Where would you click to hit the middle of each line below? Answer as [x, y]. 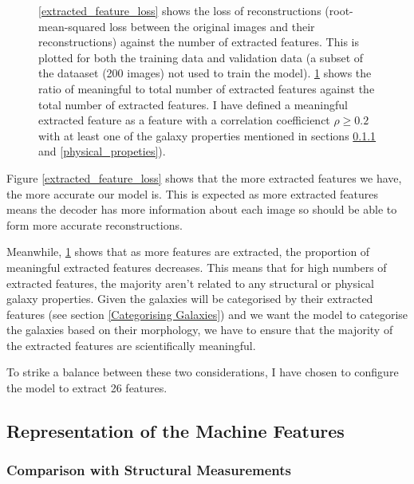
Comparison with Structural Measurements [149, 470]
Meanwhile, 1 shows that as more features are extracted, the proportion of [188, 252]
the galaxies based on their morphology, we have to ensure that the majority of [200, 330]
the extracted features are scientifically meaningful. [131, 345]
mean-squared [72, 26]
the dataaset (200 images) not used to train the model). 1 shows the [205, 73]
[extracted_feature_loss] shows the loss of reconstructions [180, 10]
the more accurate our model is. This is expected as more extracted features [193, 193]
